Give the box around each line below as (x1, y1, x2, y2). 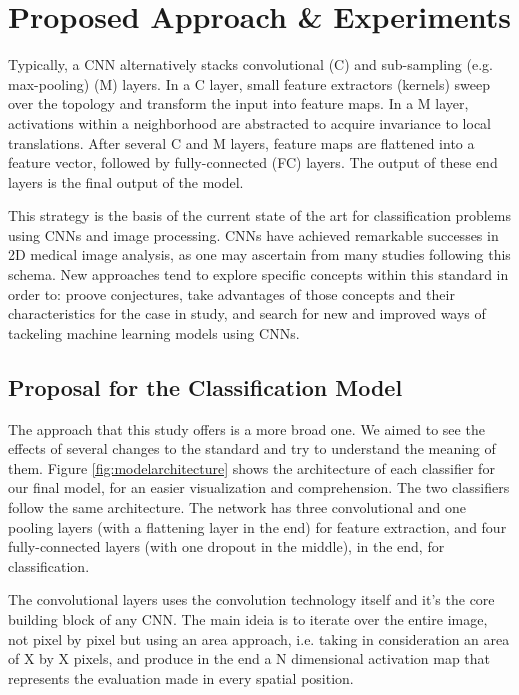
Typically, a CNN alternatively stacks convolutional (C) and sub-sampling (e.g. (8, 54, 493, 75)
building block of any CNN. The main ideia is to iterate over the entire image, (8, 608, 488, 629)
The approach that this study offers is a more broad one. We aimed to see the (8, 418, 485, 439)
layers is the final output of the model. (8, 171, 244, 192)
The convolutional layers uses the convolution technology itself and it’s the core (8, 589, 495, 610)
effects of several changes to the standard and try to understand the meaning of (8, 438, 496, 459)
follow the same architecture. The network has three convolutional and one (8, 497, 467, 518)
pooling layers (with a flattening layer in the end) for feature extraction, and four (8, 516, 507, 537)
